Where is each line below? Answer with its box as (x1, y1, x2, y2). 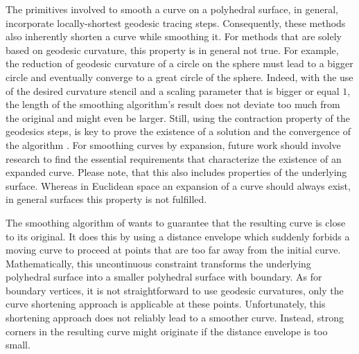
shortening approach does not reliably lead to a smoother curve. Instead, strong (6, 310, 344, 325)
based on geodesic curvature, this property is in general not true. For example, (6, 42, 339, 57)
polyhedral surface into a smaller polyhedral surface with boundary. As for (6, 269, 322, 284)
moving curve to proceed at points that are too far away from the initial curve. (6, 242, 341, 257)
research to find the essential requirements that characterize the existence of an (6, 151, 342, 166)
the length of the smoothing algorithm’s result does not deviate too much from (6, 97, 340, 112)
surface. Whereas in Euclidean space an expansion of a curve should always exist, (6, 178, 351, 193)
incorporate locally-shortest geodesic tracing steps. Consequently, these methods (6, 15, 346, 30)
